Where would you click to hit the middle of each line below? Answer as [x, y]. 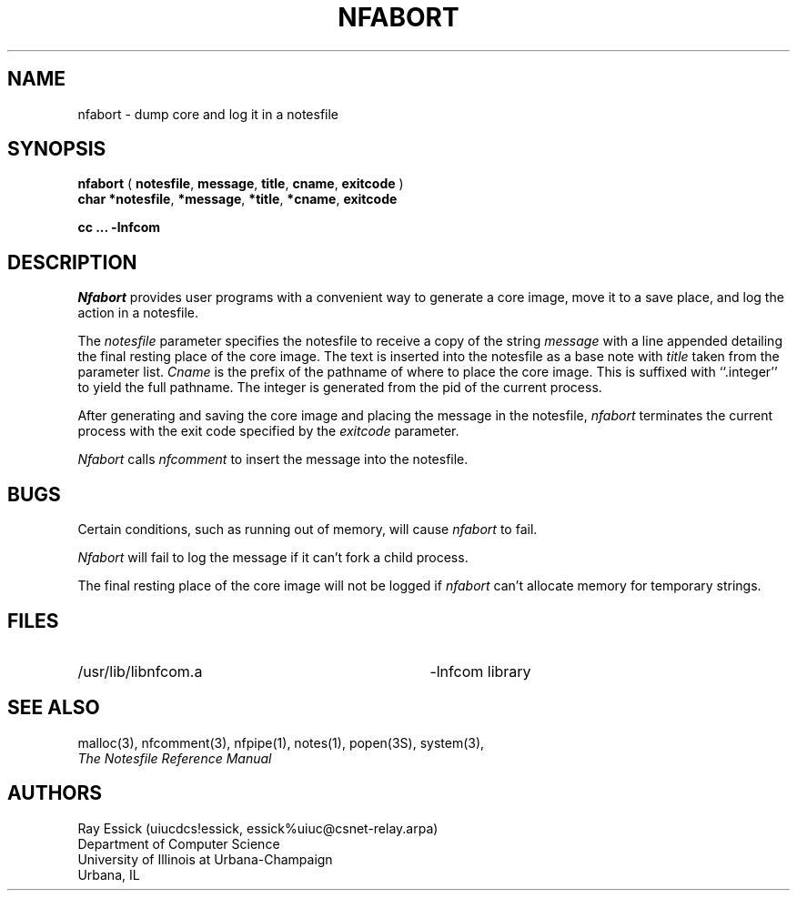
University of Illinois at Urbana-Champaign [205, 859]
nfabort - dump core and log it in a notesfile [208, 114]
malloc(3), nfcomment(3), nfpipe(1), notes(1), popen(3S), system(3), [281, 742]
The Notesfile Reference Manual [175, 758]
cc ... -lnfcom [119, 227]
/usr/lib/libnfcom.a [140, 671]
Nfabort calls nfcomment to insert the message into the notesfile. [273, 459]
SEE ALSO [54, 708]
